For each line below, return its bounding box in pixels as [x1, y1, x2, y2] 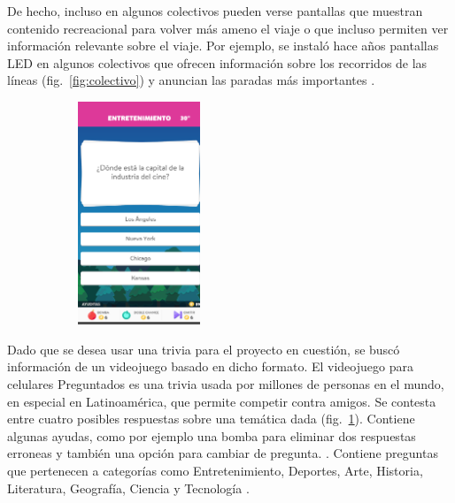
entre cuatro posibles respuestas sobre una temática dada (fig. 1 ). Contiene [7, 409, 415, 428]
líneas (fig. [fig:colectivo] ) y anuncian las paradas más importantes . [7, 71, 375, 89]
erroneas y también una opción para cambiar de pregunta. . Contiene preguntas [7, 444, 438, 462]
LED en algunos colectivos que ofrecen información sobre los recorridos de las [7, 53, 428, 72]
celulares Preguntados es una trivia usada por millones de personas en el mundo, [7, 375, 444, 392]
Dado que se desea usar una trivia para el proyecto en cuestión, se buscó [7, 339, 400, 358]
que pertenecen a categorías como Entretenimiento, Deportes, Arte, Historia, [7, 461, 423, 479]
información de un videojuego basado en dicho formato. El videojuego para [7, 357, 413, 376]
